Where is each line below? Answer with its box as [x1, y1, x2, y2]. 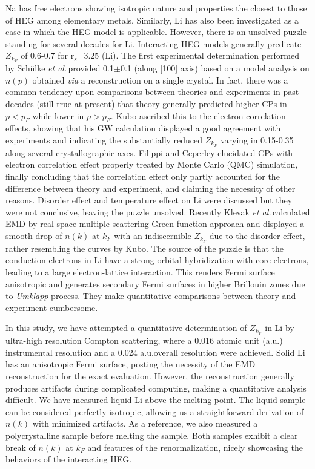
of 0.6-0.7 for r [21, 49, 75, 62]
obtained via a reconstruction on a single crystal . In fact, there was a [32, 73, 288, 86]
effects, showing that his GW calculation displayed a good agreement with [5, 122, 281, 134]
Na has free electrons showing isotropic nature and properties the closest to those [5, 2, 307, 14]
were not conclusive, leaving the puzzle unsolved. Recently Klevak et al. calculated [5, 205, 310, 218]
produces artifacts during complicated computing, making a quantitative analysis [5, 381, 307, 394]
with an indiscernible [114, 229, 191, 242]
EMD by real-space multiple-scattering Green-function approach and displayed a [5, 217, 305, 230]
